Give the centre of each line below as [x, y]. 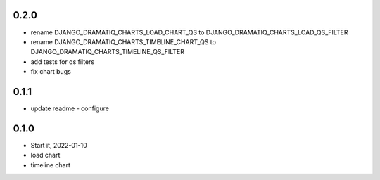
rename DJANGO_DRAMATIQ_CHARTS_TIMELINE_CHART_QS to [123, 41]
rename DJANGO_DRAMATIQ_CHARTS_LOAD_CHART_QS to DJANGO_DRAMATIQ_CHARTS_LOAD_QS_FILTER [189, 32]
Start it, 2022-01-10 [59, 145]
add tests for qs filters [63, 62]
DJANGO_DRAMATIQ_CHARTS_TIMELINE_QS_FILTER [107, 52]
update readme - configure [70, 108]
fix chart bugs [51, 72]
